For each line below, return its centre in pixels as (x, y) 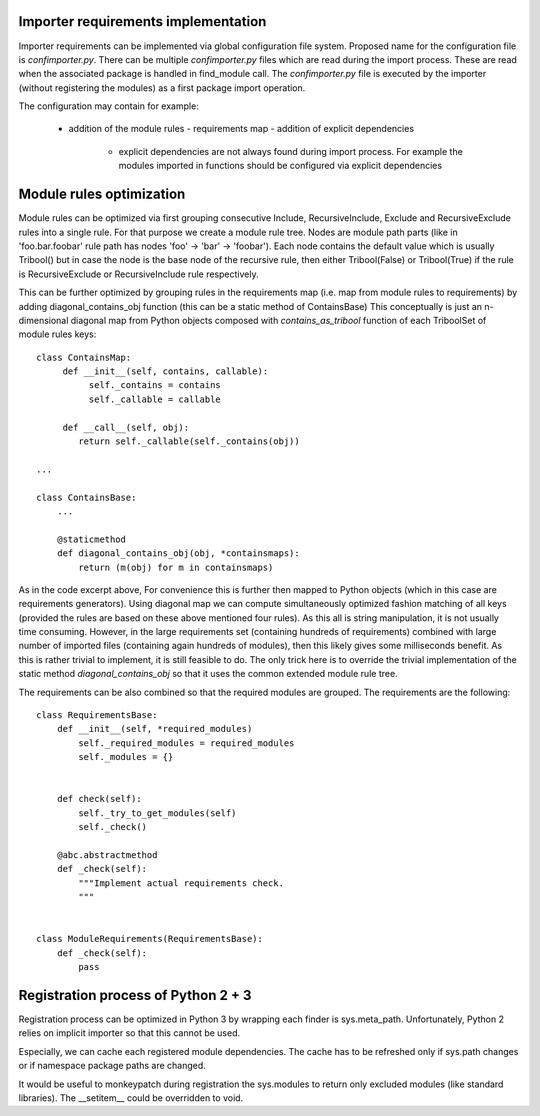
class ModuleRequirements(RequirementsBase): (150, 939)
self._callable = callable (155, 399)
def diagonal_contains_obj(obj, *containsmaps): (178, 553)
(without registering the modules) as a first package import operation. (162, 87)
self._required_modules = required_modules (186, 743)
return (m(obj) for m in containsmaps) (176, 567)
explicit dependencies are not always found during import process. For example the (291, 151)
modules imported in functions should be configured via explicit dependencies (280, 166)
